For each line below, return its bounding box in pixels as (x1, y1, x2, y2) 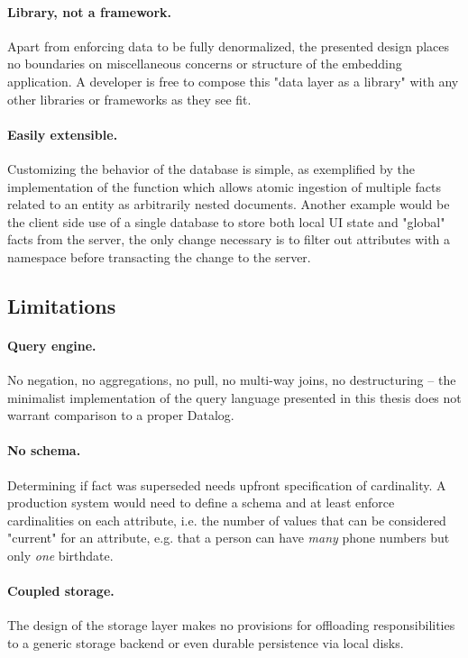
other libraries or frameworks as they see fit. (7, 89, 252, 108)
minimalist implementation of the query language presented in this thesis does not (7, 388, 462, 407)
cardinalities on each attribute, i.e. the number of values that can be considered (7, 510, 446, 529)
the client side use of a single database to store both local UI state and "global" (7, 212, 445, 231)
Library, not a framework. (7, 2, 171, 21)
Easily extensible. (7, 124, 118, 143)
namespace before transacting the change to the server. (7, 247, 311, 266)
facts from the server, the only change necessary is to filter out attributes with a (7, 230, 451, 249)
